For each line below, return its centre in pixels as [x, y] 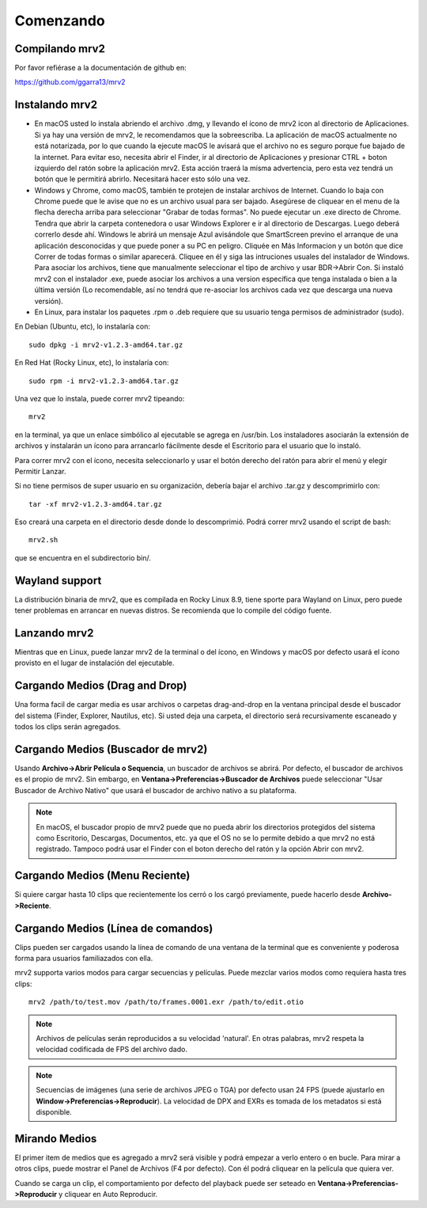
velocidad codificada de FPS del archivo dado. [111, 1050]
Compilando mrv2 [60, 49]
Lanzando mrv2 [54, 633]
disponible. [54, 1111]
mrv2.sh [43, 540]
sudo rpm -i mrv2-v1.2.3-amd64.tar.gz [104, 381]
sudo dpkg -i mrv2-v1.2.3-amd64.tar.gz [106, 345]
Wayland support [58, 581]
